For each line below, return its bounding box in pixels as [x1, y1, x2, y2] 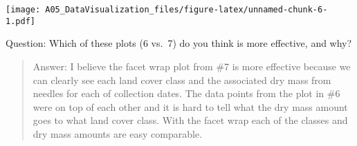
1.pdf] [6, 16, 35, 26]
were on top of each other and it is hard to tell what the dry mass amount [33, 99, 348, 114]
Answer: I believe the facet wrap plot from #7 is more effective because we [33, 59, 351, 73]
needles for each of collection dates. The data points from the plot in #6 [33, 86, 340, 101]
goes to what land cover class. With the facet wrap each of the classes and [33, 113, 348, 127]
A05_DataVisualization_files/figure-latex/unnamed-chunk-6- [45, 5, 328, 14]
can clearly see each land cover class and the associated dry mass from [33, 72, 331, 87]
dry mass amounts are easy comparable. [33, 126, 203, 140]
